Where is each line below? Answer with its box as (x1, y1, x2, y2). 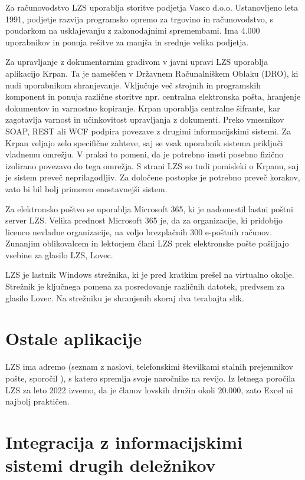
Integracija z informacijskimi (5, 429, 242, 453)
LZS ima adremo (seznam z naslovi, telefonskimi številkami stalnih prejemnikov (5, 360, 293, 373)
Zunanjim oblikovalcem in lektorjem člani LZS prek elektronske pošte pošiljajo (5, 237, 289, 249)
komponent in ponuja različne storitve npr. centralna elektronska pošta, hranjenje (5, 90, 301, 103)
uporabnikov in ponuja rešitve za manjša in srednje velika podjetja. (5, 35, 249, 48)
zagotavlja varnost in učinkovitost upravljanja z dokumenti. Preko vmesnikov (5, 113, 284, 126)
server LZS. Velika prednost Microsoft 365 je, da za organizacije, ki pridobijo (5, 214, 283, 226)
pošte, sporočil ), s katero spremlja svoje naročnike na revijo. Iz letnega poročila (5, 371, 296, 384)
